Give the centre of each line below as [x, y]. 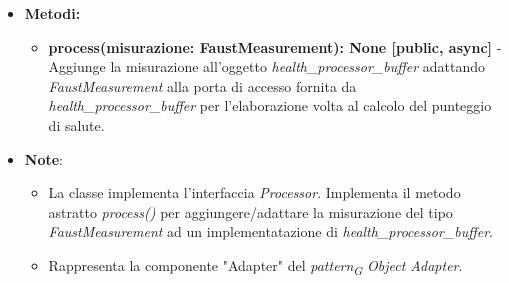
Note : [43, 158]
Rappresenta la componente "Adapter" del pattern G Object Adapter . [255, 266]
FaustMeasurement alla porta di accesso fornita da [202, 85]
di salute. [76, 124]
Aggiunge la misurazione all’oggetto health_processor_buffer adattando [267, 66]
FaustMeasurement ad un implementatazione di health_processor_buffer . [270, 231]
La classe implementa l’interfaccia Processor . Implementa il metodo [254, 192]
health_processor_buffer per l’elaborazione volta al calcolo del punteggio [270, 105]
